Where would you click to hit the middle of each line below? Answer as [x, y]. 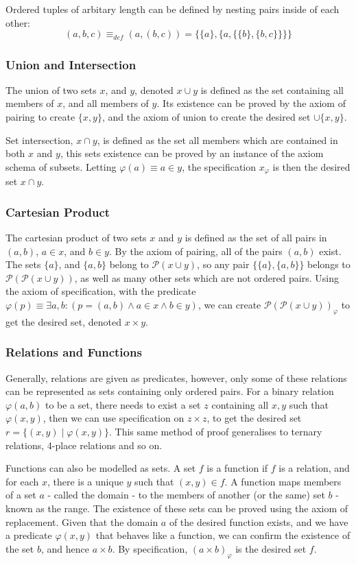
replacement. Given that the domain [82, 521]
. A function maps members [283, 481]
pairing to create [40, 117]
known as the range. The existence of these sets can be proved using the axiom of [177, 508]
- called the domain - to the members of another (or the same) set [186, 495]
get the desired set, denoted [63, 321]
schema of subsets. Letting [61, 166]
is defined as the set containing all [272, 89]
